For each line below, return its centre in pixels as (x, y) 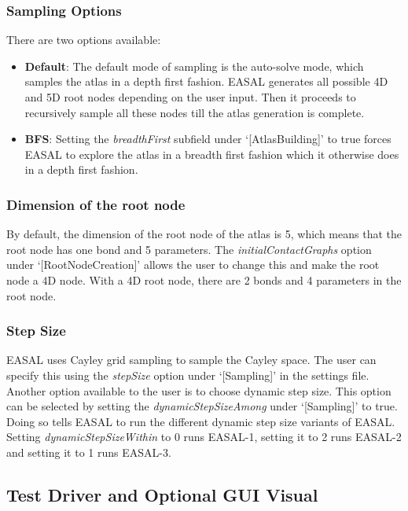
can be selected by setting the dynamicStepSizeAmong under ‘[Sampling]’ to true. (202, 406)
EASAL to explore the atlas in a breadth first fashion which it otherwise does (212, 154)
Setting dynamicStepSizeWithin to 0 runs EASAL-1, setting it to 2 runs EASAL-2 (204, 437)
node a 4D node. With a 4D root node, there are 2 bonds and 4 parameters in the (204, 279)
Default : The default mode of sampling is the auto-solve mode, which (194, 66)
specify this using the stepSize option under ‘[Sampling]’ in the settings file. (188, 375)
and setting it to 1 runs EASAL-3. (89, 452)
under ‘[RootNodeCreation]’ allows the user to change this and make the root (193, 265)
